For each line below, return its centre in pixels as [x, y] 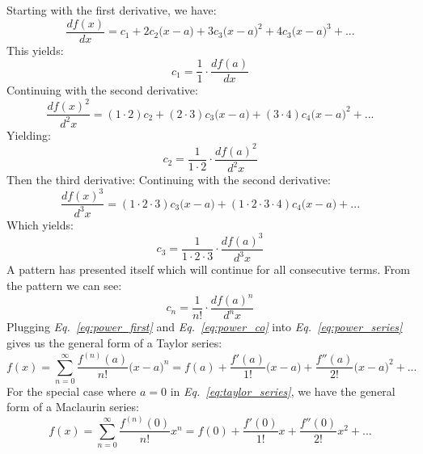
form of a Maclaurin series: [73, 407]
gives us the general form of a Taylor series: [114, 343]
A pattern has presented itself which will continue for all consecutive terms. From [208, 269]
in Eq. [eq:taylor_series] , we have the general [283, 391]
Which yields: [40, 224]
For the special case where [72, 391]
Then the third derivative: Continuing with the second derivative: [169, 180]
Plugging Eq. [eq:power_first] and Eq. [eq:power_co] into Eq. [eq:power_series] [205, 327]
